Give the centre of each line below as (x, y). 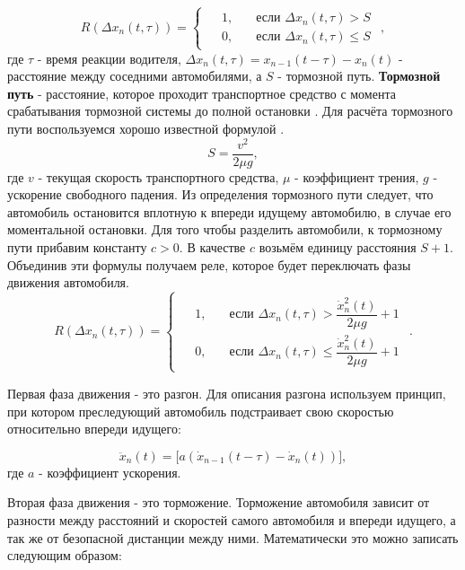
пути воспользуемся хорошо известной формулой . (146, 128)
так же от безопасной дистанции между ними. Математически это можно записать (233, 537)
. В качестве (212, 247)
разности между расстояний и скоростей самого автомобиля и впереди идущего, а (232, 519)
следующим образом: (65, 555)
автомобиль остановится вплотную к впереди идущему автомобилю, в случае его (229, 211)
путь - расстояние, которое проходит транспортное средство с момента (202, 93)
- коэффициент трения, (357, 176)
